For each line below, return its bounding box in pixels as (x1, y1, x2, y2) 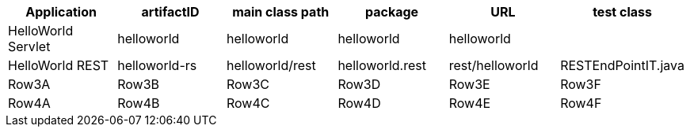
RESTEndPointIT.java (560, 57, 684, 73)
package (364, 4, 419, 20)
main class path (232, 4, 330, 20)
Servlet (8, 39, 51, 54)
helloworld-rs (117, 57, 197, 73)
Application (25, 4, 97, 20)
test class (593, 4, 652, 20)
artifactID (141, 4, 200, 20)
